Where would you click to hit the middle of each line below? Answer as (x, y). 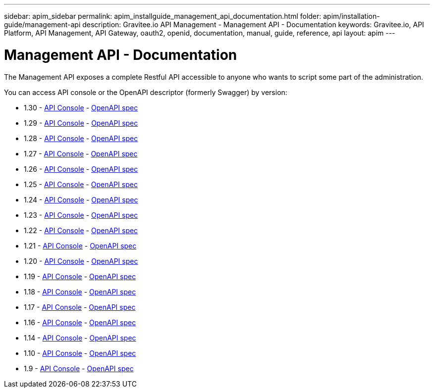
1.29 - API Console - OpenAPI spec (81, 123)
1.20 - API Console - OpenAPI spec (81, 261)
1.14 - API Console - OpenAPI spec (80, 338)
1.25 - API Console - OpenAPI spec (81, 184)
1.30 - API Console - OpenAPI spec (81, 107)
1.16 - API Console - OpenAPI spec (80, 322)
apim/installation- (352, 16)
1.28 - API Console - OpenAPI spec (81, 138)
